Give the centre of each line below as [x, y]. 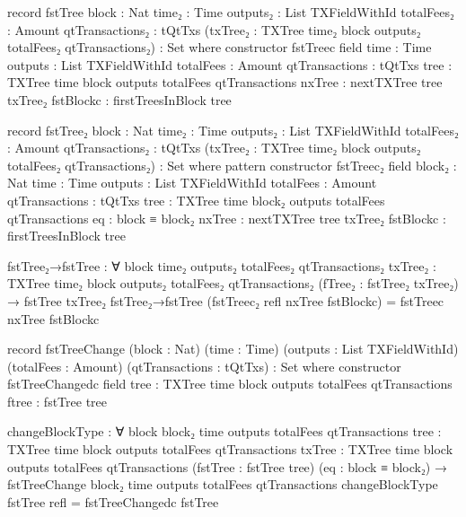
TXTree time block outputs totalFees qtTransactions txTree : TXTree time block [230, 449]
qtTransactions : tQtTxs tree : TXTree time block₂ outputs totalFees [196, 200]
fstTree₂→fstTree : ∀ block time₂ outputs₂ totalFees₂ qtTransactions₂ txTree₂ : [222, 265]
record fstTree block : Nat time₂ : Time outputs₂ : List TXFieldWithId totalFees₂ [231, 12]
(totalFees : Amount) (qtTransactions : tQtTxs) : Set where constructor [204, 366]
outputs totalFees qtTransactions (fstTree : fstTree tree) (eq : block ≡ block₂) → [227, 466]
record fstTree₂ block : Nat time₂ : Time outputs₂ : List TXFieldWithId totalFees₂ [233, 130]
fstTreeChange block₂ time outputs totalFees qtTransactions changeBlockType [223, 484]
